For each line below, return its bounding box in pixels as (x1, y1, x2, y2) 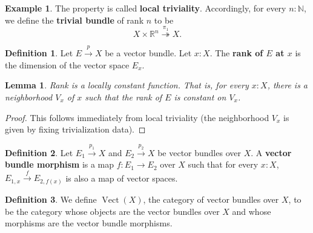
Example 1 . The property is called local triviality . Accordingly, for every (5, 2, 286, 14)
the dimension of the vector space (5, 58, 130, 71)
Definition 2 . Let (5, 146, 73, 159)
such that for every (188, 158, 259, 171)
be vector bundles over (157, 146, 241, 159)
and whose (232, 205, 271, 217)
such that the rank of (85, 90, 162, 103)
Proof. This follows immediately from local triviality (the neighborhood (5, 111, 269, 123)
